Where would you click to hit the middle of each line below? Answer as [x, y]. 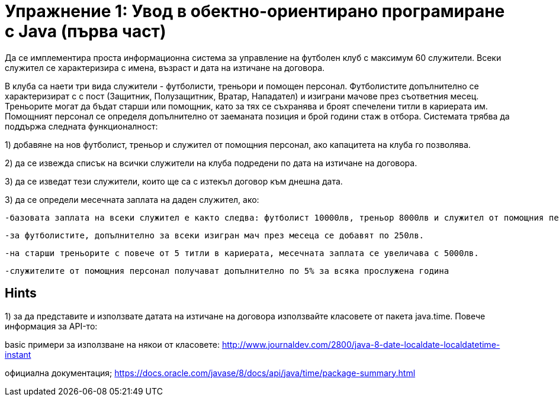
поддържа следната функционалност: [81, 126]
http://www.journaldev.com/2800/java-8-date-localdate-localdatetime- [361, 344]
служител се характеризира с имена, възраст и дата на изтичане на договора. [165, 67]
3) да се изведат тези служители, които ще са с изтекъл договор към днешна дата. [174, 181]
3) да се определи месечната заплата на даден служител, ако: [132, 199]
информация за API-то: [51, 326]
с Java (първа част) [86, 31]
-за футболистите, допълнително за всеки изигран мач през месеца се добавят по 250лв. [215, 235]
